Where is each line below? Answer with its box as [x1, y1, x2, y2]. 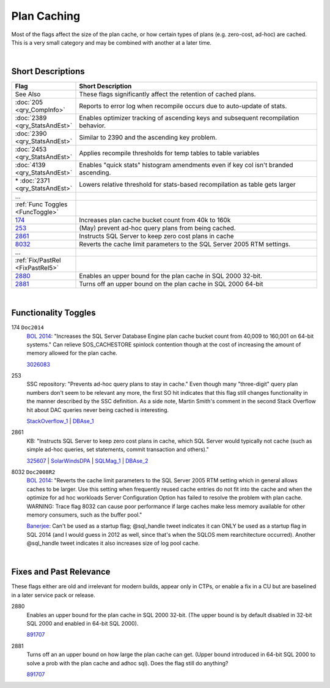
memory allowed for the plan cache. [26, 350, 117, 357]
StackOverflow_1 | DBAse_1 [26, 417, 94, 425]
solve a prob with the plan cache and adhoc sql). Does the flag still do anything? [26, 659, 229, 667]
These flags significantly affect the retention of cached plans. [79, 90, 256, 99]
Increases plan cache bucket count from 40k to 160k [79, 216, 231, 225]
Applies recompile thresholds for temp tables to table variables [79, 149, 260, 157]
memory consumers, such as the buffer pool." [26, 511, 142, 518]
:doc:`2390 [15, 129, 47, 138]
